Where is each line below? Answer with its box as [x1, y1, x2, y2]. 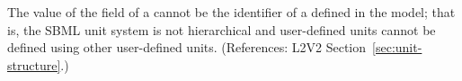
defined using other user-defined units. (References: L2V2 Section [7, 38, 367, 57]
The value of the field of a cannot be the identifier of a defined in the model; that [7, 3, 456, 21]
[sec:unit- [372, 38, 422, 57]
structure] [7, 55, 61, 74]
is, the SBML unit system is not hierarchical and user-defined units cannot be [7, 20, 436, 39]
